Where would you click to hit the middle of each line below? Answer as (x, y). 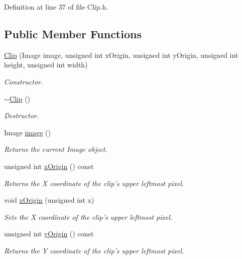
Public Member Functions (73, 33)
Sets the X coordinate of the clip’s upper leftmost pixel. (88, 217)
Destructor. (22, 115)
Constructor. (24, 81)
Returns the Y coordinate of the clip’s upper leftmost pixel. (94, 250)
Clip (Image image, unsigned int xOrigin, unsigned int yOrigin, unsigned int (121, 55)
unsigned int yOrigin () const (49, 234)
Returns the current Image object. (56, 149)
